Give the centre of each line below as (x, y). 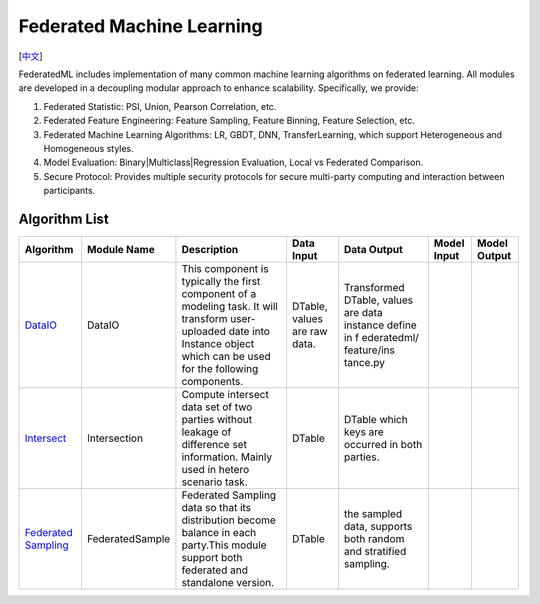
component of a (219, 293)
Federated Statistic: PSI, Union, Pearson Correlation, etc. (160, 106)
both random (374, 538)
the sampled (373, 513)
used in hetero (215, 469)
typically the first (221, 281)
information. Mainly (227, 457)
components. (212, 381)
